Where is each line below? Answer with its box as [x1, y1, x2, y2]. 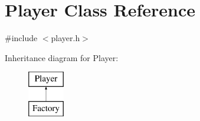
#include [5, 32, 38, 44]
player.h [51, 32, 80, 44]
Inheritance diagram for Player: [5, 51, 119, 63]
